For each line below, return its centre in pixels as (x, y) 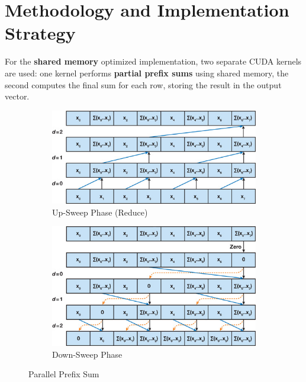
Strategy (40, 33)
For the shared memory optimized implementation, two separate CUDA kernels (153, 61)
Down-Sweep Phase (87, 354)
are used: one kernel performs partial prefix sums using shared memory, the (147, 73)
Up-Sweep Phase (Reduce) (100, 212)
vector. (17, 96)
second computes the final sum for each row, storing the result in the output (143, 84)
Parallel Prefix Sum (64, 374)
